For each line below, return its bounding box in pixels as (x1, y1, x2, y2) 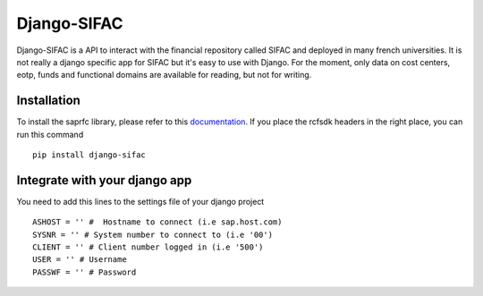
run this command (16, 129, 84, 140)
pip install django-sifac (32, 150, 147, 160)
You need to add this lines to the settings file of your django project (16, 196, 265, 207)
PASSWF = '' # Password (32, 266, 137, 277)
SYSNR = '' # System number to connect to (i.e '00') (32, 229, 273, 240)
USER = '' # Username (32, 255, 127, 265)
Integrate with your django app (16, 173, 192, 188)
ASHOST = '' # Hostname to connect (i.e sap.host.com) (32, 217, 283, 227)
